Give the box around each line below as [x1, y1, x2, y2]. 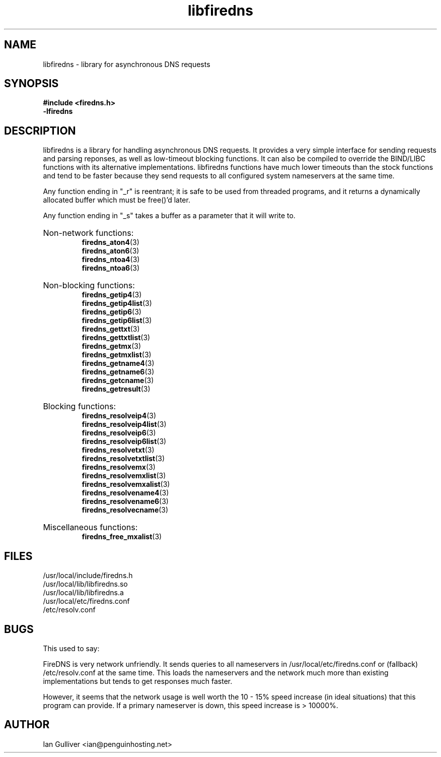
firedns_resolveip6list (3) [82, 437, 167, 446]
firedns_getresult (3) [82, 385, 151, 394]
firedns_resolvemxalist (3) [82, 480, 170, 489]
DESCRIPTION [4, 124, 76, 137]
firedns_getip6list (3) [82, 316, 152, 325]
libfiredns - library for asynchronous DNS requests [43, 59, 210, 69]
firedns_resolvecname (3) [82, 506, 169, 515]
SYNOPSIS [4, 77, 59, 90]
